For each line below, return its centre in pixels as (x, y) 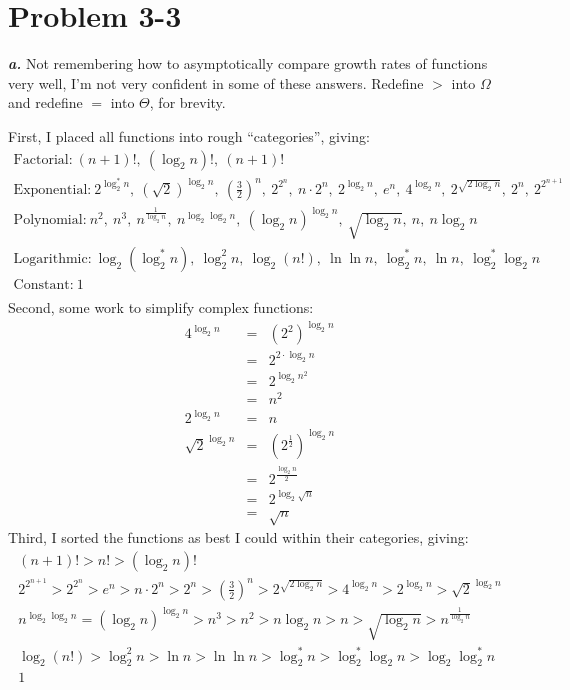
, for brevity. (187, 102)
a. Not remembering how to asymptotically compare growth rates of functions (248, 63)
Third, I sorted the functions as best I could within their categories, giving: (238, 537)
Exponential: (52, 189)
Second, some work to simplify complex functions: (161, 307)
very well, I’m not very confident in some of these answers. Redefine (216, 82)
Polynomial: (50, 220)
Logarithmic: (52, 258)
